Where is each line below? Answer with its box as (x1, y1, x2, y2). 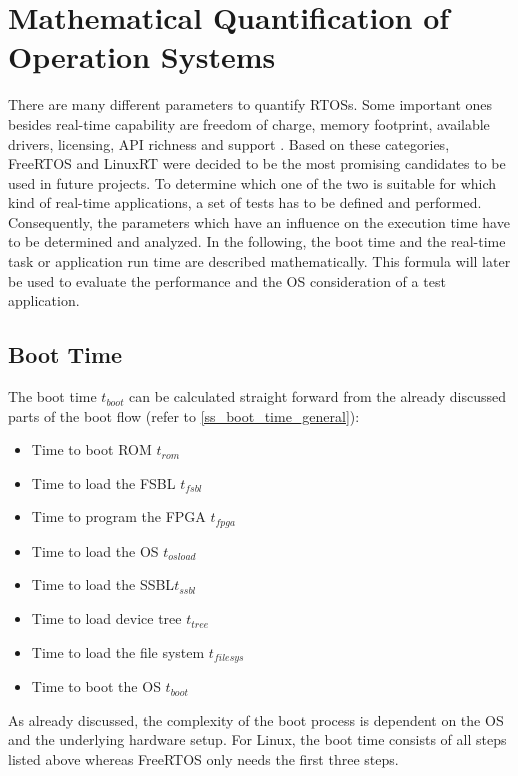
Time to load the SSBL (31, 574, 175, 595)
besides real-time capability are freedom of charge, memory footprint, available (8, 113, 490, 134)
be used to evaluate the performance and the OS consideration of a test (8, 270, 446, 291)
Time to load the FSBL (31, 472, 176, 493)
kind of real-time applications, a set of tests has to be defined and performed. (8, 192, 482, 213)
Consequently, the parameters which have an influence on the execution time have (8, 211, 510, 232)
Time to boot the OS (31, 676, 161, 697)
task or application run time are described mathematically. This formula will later (8, 251, 511, 272)
